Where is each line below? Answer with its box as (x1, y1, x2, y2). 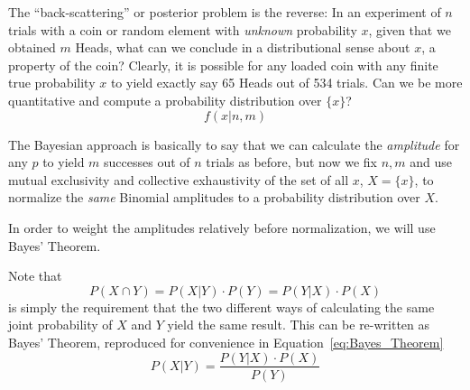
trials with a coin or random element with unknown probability (8, 20, 357, 39)
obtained (8, 38, 56, 57)
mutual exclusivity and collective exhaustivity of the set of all (8, 170, 349, 189)
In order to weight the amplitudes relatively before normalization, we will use (8, 218, 436, 237)
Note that (8, 266, 62, 285)
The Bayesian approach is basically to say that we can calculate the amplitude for (8, 135, 460, 153)
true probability (8, 73, 96, 92)
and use (410, 153, 452, 172)
